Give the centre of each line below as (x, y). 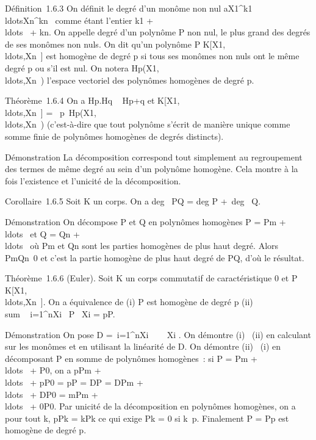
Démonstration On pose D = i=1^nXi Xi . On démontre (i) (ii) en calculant (158, 334)
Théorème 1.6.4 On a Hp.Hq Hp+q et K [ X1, (92, 100)
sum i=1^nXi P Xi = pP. (60, 314)
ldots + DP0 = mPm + (52, 394)
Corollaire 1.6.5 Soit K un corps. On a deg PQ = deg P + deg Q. (133, 201)
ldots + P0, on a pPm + (53, 370)
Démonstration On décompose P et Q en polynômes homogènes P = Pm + (145, 221)
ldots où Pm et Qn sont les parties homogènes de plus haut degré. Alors (142, 246)
